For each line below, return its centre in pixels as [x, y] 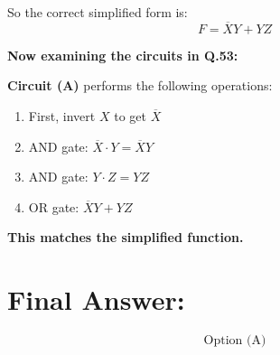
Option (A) [235, 341]
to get [130, 116]
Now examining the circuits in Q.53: [123, 55]
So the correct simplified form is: [98, 12]
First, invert [62, 116]
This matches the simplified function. [126, 237]
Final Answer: [96, 299]
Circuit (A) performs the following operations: [140, 85]
